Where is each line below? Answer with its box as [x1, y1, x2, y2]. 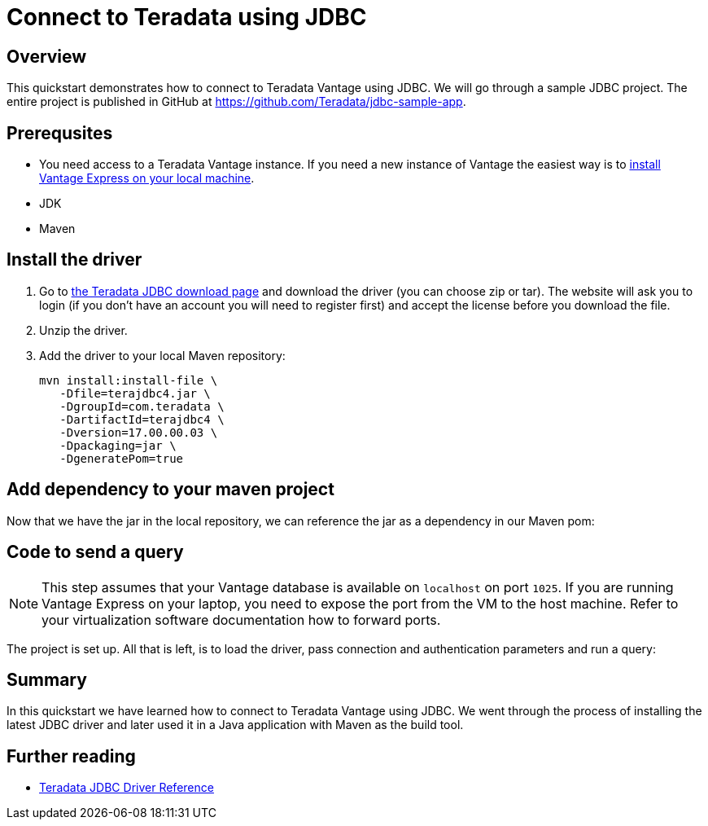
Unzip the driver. [39, 323, 128, 337]
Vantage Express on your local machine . [39, 171, 255, 186]
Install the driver [7, 249, 142, 270]
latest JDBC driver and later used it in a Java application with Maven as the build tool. [7, 718, 464, 732]
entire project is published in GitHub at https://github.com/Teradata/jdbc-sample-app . [7, 94, 466, 109]
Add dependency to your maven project [7, 479, 334, 500]
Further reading [7, 745, 136, 767]
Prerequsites [7, 122, 113, 143]
